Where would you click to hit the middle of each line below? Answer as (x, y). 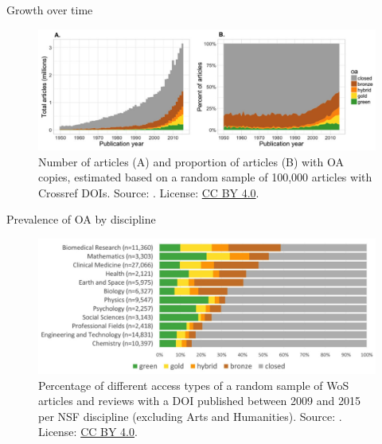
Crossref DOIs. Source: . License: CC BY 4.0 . (149, 192)
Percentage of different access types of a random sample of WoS (194, 385)
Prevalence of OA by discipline (81, 219)
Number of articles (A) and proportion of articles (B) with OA (191, 161)
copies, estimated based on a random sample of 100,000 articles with (205, 177)
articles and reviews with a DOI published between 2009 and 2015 (199, 401)
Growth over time (50, 10)
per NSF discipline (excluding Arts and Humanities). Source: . (190, 416)
